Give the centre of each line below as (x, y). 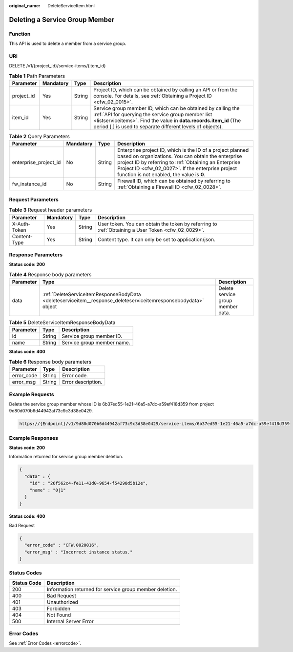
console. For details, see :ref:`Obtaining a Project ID (153, 96)
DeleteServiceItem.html (71, 6)
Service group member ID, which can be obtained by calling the (167, 108)
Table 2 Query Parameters (40, 137)
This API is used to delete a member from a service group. (68, 43)
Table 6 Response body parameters (50, 362)
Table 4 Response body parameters (50, 274)
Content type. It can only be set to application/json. (157, 239)
